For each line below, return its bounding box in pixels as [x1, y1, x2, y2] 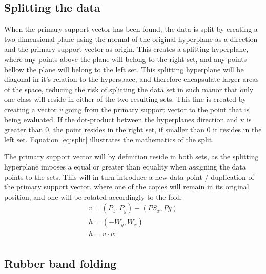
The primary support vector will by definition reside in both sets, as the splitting [4, 151, 259, 162]
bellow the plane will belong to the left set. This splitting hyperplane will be [4, 64, 244, 74]
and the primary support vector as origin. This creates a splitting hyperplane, [4, 44, 249, 54]
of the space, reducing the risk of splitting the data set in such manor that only [4, 83, 254, 94]
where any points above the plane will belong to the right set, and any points [4, 53, 247, 64]
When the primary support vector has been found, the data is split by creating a [4, 24, 258, 34]
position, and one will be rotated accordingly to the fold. [4, 191, 182, 202]
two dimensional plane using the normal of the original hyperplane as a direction [4, 33, 258, 44]
